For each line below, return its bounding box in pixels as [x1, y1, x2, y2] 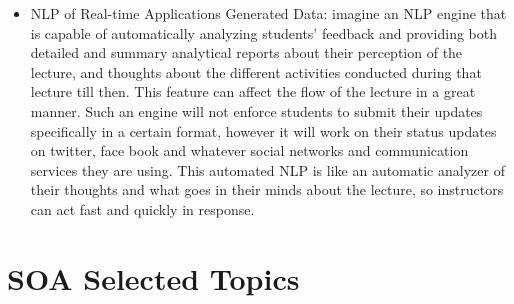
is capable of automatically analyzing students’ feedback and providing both [30, 22, 498, 43]
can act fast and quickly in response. [30, 198, 255, 219]
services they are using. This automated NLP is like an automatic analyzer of [30, 159, 505, 180]
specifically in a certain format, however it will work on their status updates [30, 120, 497, 141]
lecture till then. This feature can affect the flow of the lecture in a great [30, 81, 476, 102]
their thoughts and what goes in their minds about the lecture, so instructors [30, 179, 504, 200]
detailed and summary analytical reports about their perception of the [30, 42, 463, 63]
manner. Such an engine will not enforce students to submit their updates [30, 100, 483, 121]
